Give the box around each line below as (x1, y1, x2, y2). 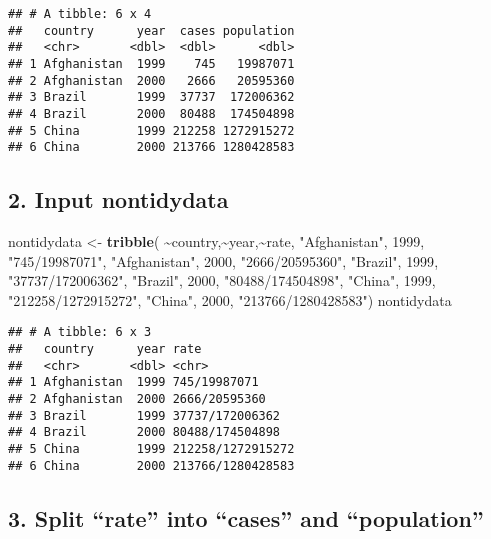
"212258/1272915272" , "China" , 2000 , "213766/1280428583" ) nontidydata (8, 289, 452, 310)
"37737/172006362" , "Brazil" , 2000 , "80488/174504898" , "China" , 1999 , (8, 270, 436, 291)
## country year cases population (8, 23, 295, 38)
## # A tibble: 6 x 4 (8, 7, 152, 21)
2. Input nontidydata (8, 184, 229, 215)
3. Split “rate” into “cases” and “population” (8, 502, 484, 533)
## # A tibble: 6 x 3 (8, 325, 152, 340)
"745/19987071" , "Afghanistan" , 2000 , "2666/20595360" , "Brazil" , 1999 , (8, 250, 439, 271)
